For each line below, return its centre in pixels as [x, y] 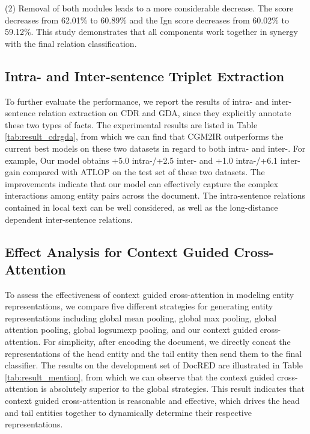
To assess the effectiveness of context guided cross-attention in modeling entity [150, 294]
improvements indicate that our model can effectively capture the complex [142, 183]
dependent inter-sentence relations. [69, 219]
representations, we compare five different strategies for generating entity [139, 306]
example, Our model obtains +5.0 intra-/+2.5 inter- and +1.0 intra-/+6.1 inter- [153, 160]
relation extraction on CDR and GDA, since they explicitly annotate [165, 113]
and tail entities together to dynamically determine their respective [128, 412]
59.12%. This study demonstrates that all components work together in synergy [151, 32]
